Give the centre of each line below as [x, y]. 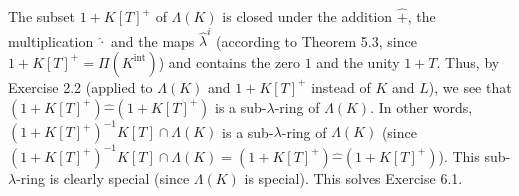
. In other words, [421, 106]
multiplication [51, 40]
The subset [42, 16]
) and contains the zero [229, 61]
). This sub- [474, 155]
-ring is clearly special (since [103, 177]
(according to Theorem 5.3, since [316, 40]
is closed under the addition [307, 16]
